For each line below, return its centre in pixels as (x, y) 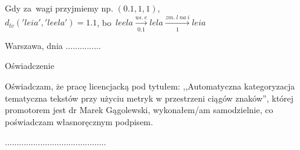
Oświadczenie (30, 66)
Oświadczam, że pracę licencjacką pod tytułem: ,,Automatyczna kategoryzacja (150, 86)
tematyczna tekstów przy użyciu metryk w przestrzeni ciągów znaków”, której (149, 98)
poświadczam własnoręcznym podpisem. (79, 121)
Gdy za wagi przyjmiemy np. (59, 8)
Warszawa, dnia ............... (53, 45)
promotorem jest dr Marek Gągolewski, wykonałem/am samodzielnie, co (139, 110)
